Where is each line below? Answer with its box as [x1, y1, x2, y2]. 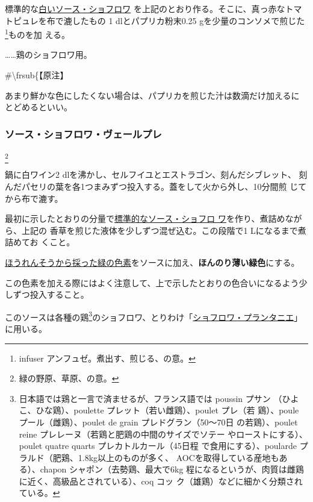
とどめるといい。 [5, 101, 72, 113]
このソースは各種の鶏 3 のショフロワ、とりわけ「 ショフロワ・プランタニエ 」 [5, 309, 303, 323]
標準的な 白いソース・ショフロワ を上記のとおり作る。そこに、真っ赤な [5, 2, 285, 14]
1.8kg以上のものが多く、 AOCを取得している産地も [78, 451, 279, 463]
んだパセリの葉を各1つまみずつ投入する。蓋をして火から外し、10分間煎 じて [5, 180, 307, 192]
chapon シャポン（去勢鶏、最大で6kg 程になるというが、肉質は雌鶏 [40, 463, 304, 475]
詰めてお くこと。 [5, 236, 75, 248]
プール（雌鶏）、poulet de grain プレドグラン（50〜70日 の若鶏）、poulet [19, 415, 298, 428]
